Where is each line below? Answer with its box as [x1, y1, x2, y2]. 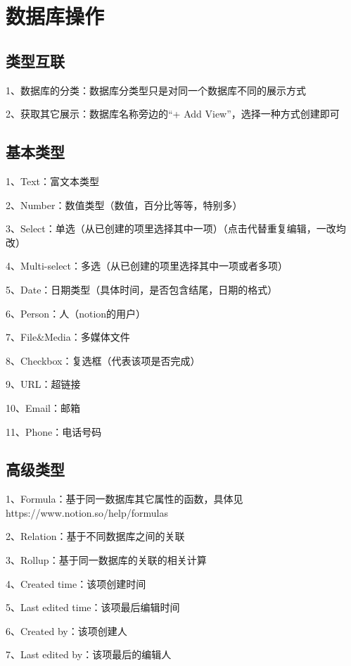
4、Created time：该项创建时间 [6, 576, 146, 591]
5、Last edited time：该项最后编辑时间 [6, 600, 180, 615]
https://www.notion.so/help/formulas [6, 505, 168, 520]
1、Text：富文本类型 [6, 173, 99, 188]
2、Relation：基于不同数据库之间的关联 [6, 529, 185, 544]
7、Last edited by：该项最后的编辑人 [6, 647, 172, 662]
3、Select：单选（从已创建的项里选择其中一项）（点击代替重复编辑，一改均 [6, 221, 346, 236]
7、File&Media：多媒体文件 [6, 329, 130, 344]
